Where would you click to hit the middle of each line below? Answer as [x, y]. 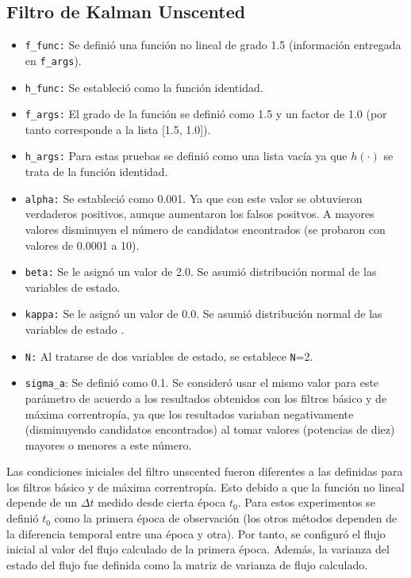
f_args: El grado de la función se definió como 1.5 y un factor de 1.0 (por [206, 114]
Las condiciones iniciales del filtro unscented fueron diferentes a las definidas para [205, 471]
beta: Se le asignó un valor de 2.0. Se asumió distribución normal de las [201, 272]
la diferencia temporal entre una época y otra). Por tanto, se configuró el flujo [196, 533]
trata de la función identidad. [96, 172]
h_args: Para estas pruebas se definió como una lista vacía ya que [186, 156]
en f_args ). [53, 60]
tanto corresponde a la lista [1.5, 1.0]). [118, 129]
